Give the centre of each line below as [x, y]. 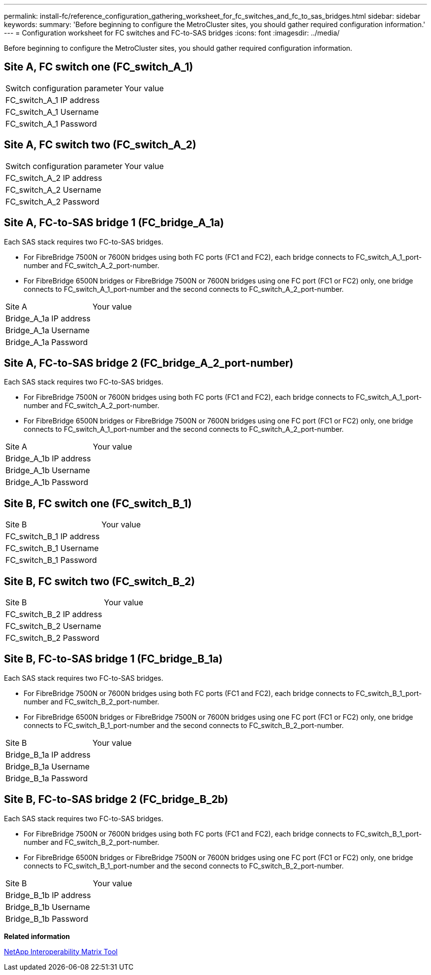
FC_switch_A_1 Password [51, 123]
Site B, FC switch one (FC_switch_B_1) [98, 503]
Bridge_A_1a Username [48, 330]
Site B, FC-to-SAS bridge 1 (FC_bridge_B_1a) [113, 659]
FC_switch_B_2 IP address [54, 614]
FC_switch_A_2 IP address [54, 178]
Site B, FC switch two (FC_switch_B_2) [100, 581]
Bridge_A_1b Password [47, 482]
